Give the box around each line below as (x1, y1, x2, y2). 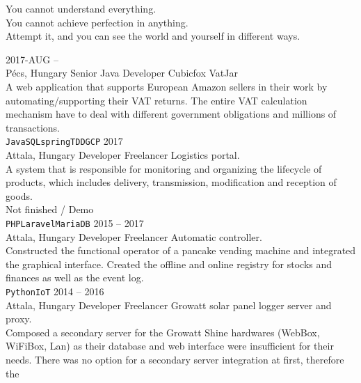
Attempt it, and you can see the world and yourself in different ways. (6, 29, 300, 43)
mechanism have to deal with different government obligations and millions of (6, 107, 337, 121)
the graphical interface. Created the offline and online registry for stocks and (6, 256, 332, 271)
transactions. (6, 120, 60, 134)
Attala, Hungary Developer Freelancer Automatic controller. (6, 229, 262, 244)
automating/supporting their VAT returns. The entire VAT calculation (6, 93, 307, 107)
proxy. (6, 311, 32, 326)
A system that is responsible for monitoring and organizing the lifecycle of (6, 161, 322, 175)
